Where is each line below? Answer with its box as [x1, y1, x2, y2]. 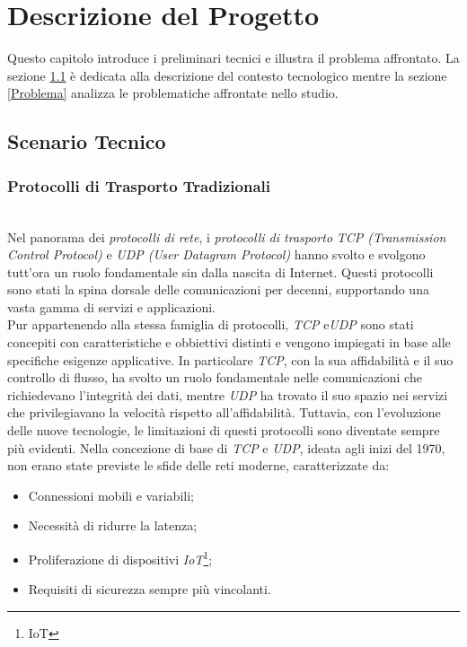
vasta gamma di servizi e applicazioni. [7, 297, 216, 316]
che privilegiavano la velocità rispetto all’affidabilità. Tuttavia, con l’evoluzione [7, 403, 441, 422]
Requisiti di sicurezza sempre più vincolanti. [28, 580, 271, 599]
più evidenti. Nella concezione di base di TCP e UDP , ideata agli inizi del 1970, [7, 438, 445, 457]
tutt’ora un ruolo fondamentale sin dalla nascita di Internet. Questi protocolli [7, 262, 434, 281]
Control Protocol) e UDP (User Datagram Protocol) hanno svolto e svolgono [7, 245, 426, 264]
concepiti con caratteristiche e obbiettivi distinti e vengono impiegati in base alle [7, 333, 451, 352]
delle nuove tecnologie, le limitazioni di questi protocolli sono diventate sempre [7, 421, 440, 440]
